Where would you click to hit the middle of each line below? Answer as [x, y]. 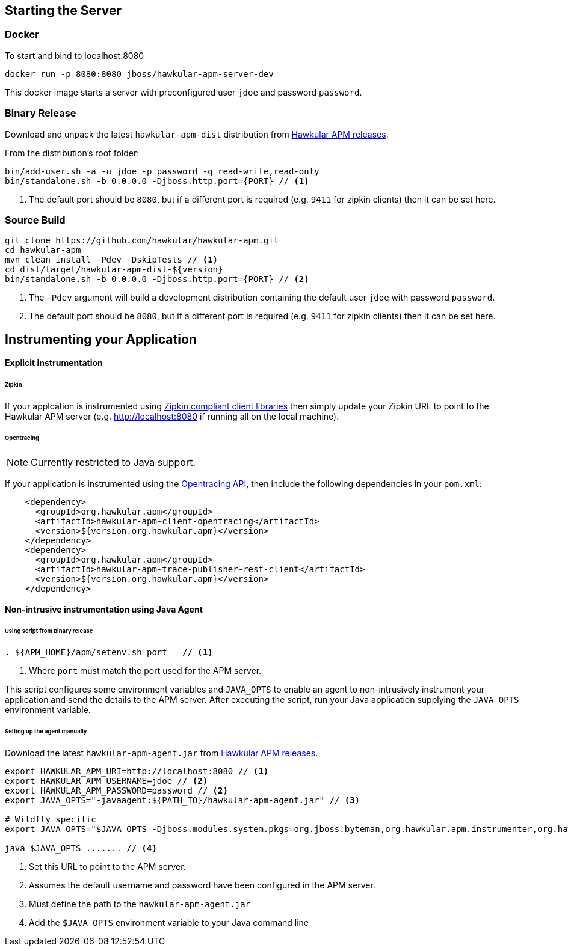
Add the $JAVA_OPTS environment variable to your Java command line [169, 922]
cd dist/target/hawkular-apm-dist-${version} [114, 270]
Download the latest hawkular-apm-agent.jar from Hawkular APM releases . [162, 753]
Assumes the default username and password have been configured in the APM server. [202, 885]
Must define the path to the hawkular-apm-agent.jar [140, 904]
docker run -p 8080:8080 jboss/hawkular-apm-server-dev [139, 74]
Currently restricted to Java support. [113, 462]
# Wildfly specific [51, 819]
